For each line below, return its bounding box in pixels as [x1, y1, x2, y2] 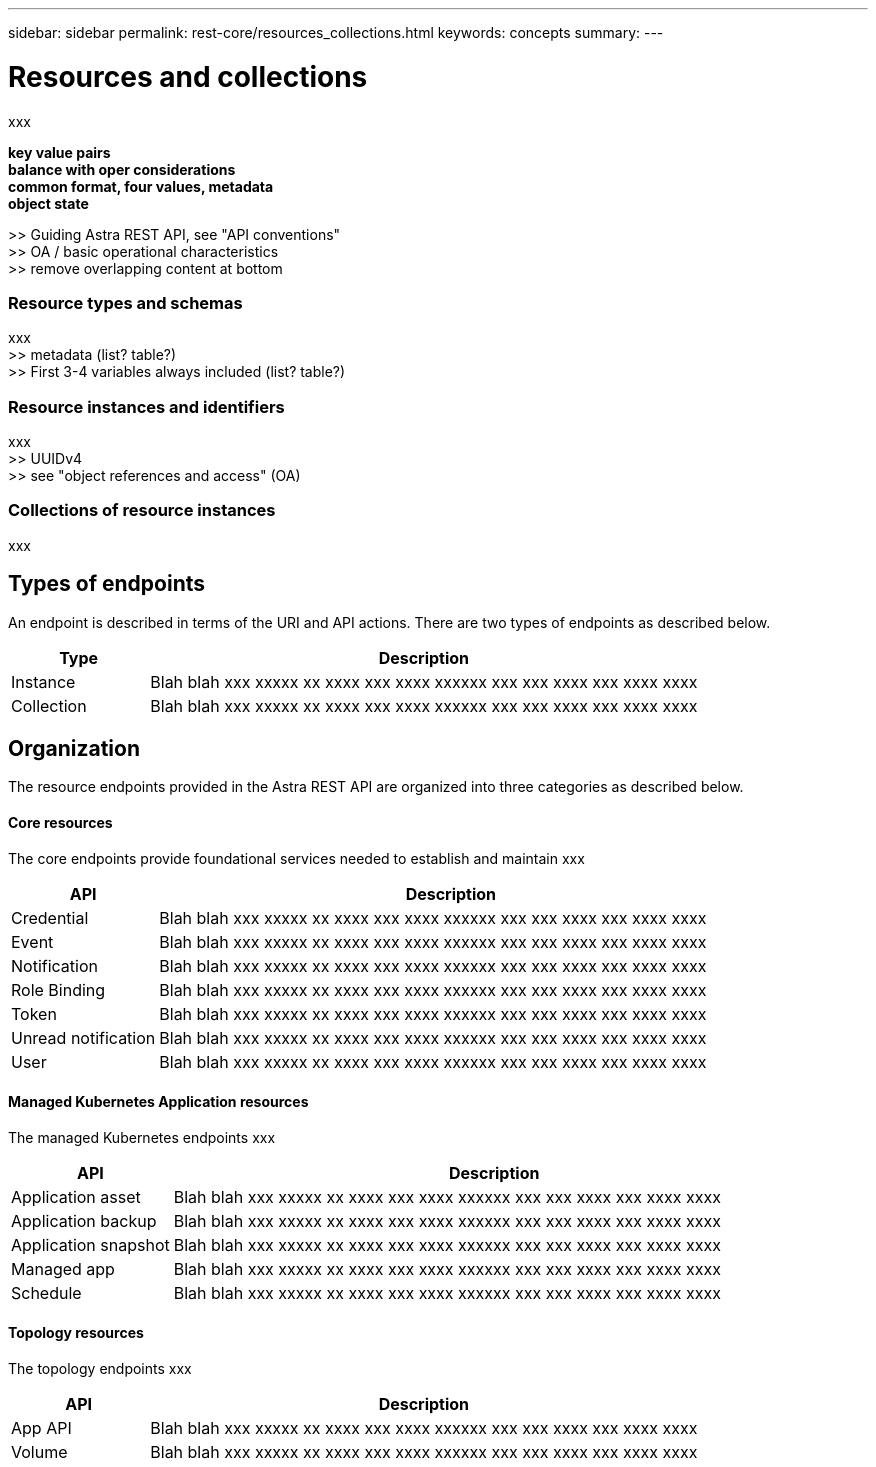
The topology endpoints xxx [8, 1360, 192, 1378]
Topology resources [8, 1324, 144, 1342]
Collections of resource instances [8, 500, 276, 521]
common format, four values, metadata [8, 177, 274, 195]
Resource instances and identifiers [8, 396, 285, 417]
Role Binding [11, 979, 106, 1000]
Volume [11, 1442, 68, 1463]
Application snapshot [11, 1234, 170, 1255]
